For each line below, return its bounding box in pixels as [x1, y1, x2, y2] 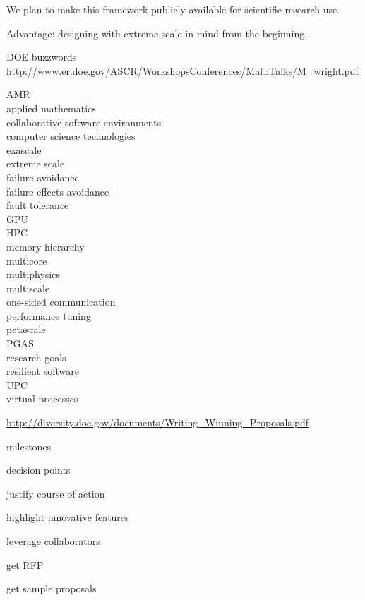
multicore [6, 253, 47, 268]
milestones [6, 438, 52, 453]
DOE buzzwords [6, 49, 77, 64]
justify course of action [6, 486, 105, 500]
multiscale [6, 280, 50, 295]
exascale [6, 142, 42, 157]
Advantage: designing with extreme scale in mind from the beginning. [6, 25, 308, 40]
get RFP [6, 557, 44, 572]
